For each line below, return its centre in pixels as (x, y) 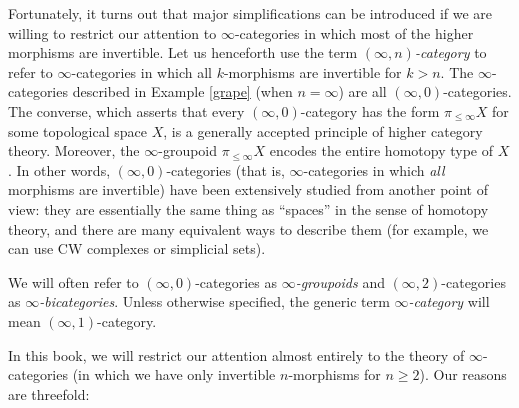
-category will (449, 301)
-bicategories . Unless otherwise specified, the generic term (214, 301)
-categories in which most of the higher (354, 32)
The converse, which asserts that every (126, 110)
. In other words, (59, 169)
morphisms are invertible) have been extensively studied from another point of (248, 189)
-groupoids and (340, 281)
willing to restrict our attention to (112, 32)
